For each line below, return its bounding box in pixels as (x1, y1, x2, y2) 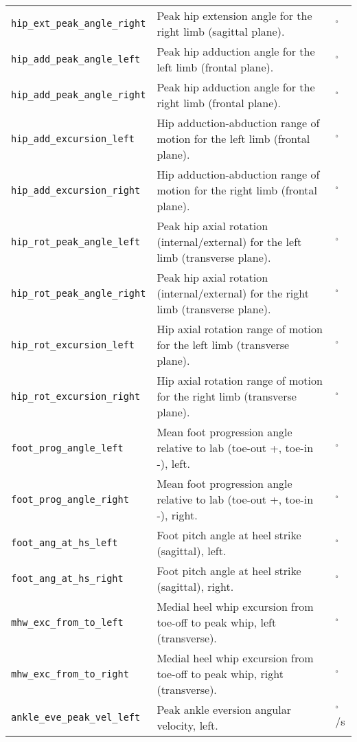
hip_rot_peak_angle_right (11, 287, 146, 299)
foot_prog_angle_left (11, 442, 124, 453)
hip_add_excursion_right (11, 184, 141, 196)
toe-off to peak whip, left (157, 614, 277, 630)
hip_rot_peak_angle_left (11, 236, 141, 247)
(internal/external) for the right (157, 285, 309, 301)
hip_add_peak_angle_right (11, 89, 146, 100)
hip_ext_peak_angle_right (11, 18, 146, 29)
